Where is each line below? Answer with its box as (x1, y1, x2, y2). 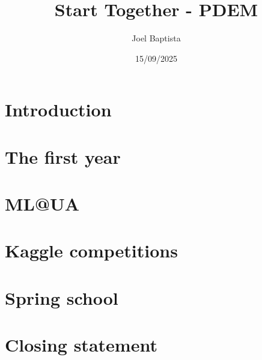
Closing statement (5, 332, 157, 357)
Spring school (5, 285, 118, 310)
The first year (5, 144, 121, 169)
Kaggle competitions (5, 238, 178, 263)
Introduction (5, 97, 112, 122)
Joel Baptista (132, 32, 181, 44)
